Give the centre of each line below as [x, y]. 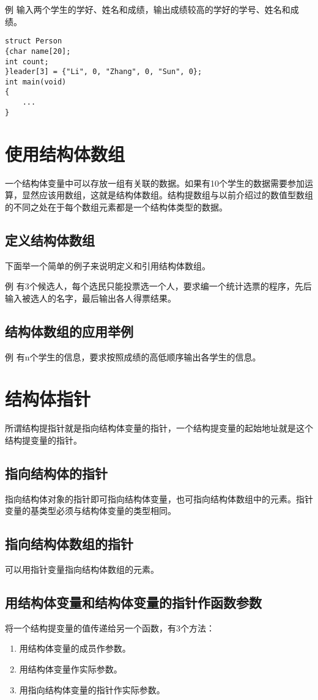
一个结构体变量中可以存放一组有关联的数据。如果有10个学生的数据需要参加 [155, 183]
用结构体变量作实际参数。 [71, 669]
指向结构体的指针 [56, 473]
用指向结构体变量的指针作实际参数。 [92, 689]
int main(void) [36, 82]
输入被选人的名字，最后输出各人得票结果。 [91, 298]
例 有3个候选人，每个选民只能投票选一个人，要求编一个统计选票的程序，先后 [158, 286]
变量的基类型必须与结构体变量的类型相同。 [91, 511]
